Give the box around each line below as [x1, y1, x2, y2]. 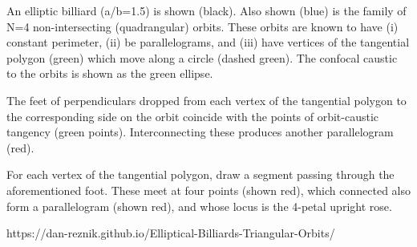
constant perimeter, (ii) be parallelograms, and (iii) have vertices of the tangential [6, 34, 410, 51]
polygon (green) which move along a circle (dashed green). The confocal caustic [6, 49, 398, 66]
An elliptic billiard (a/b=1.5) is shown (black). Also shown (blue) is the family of [6, 2, 407, 18]
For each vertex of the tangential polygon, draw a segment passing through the [6, 166, 395, 183]
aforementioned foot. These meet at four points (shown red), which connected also [6, 181, 411, 198]
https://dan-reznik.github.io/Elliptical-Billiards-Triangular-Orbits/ [6, 225, 335, 241]
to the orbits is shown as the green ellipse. [6, 65, 213, 82]
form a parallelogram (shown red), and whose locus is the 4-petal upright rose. [6, 197, 392, 214]
